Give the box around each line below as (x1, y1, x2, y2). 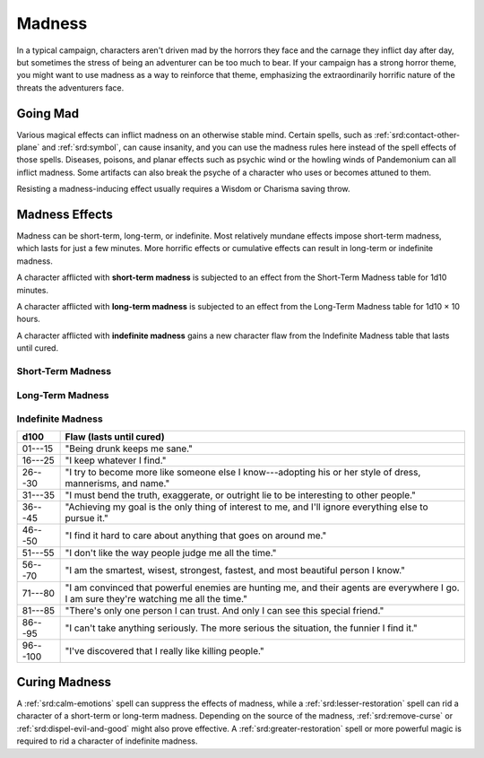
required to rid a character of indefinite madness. (16, 736, 198, 746)
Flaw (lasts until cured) (65, 431, 165, 443)
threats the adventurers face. (16, 82, 125, 93)
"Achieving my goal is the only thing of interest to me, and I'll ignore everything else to (65, 501, 429, 513)
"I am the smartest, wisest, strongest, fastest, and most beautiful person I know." (65, 564, 405, 577)
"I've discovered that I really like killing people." (65, 645, 264, 658)
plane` (16, 142, 40, 152)
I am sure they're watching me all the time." (65, 593, 248, 606)
